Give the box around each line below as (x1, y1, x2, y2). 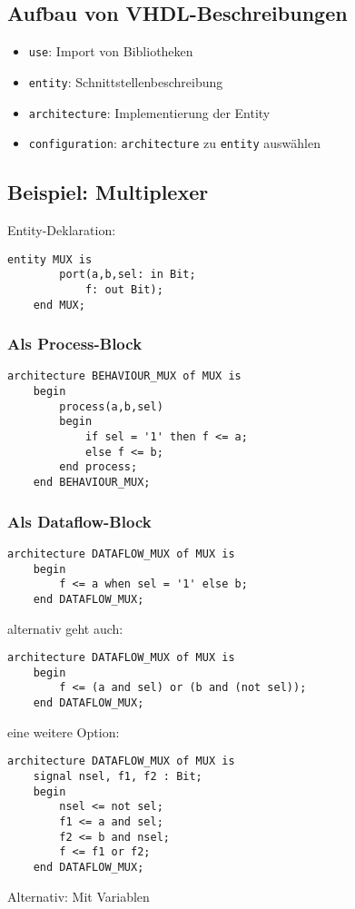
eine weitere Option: (7, 722, 120, 741)
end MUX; (33, 298, 85, 311)
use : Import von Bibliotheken (28, 42, 193, 61)
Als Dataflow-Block (7, 509, 152, 532)
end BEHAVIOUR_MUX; (33, 476, 151, 489)
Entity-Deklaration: (7, 221, 116, 240)
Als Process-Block (7, 332, 143, 355)
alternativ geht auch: (7, 618, 123, 637)
